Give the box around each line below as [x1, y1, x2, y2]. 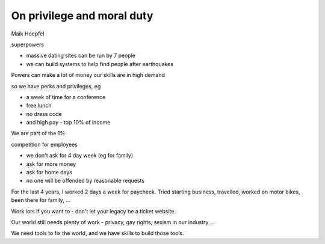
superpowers [11, 41, 45, 48]
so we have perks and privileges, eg [11, 82, 101, 90]
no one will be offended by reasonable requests [26, 177, 144, 185]
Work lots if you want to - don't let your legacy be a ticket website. [11, 207, 176, 215]
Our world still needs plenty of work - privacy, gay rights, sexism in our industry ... [11, 218, 215, 225]
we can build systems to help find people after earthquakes [26, 60, 174, 67]
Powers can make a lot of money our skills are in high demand [11, 72, 166, 79]
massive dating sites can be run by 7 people [26, 52, 135, 59]
